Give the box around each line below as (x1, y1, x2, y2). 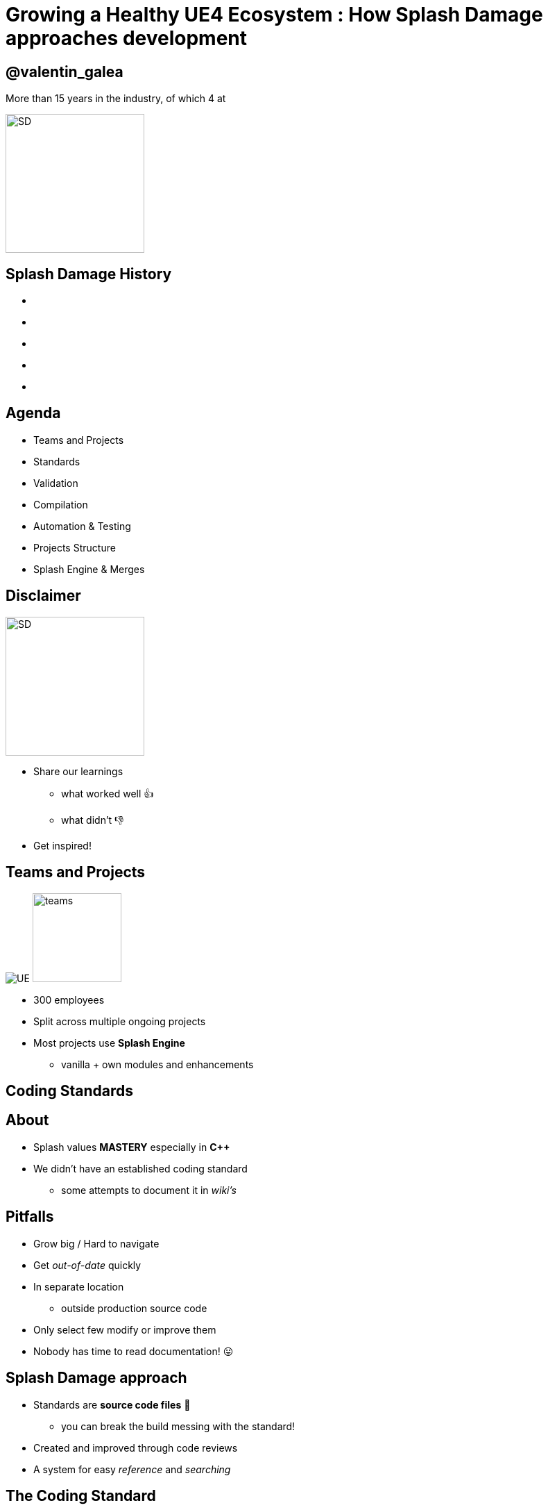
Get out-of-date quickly (33, 1259, 142, 1271)
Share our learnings (33, 765, 123, 777)
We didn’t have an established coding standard (33, 1162, 248, 1175)
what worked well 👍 (61, 787, 154, 799)
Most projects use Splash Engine (33, 1036, 185, 1049)
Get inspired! (33, 839, 92, 852)
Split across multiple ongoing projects (33, 1015, 206, 1027)
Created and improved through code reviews (33, 1441, 238, 1454)
